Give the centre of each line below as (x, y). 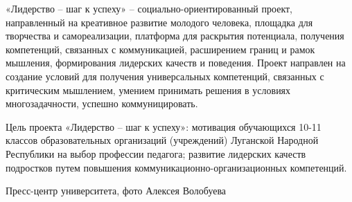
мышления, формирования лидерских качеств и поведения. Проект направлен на (176, 63)
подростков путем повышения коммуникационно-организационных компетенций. (176, 167)
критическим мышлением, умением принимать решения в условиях (148, 90)
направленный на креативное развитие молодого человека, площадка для (159, 22)
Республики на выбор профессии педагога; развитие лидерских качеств (156, 153)
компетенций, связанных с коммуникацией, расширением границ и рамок (160, 49)
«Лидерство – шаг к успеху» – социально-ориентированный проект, (149, 8)
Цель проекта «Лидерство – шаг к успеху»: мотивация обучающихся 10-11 (164, 126)
